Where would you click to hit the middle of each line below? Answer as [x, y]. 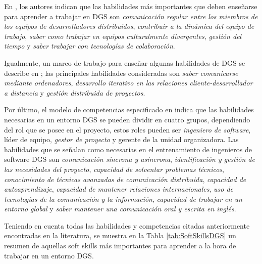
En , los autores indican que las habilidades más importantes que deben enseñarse [131, 6]
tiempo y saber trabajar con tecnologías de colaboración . [90, 46]
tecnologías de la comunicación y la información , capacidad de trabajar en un [123, 199]
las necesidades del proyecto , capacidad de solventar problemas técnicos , [114, 169]
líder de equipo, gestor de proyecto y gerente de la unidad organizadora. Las [121, 139]
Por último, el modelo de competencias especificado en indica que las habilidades [129, 109]
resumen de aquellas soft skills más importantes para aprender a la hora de [120, 246]
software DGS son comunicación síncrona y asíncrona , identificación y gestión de [129, 159]
